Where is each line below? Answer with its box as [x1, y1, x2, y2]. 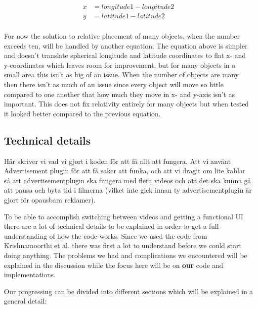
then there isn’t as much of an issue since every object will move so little [4, 79, 224, 90]
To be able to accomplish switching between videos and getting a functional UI [4, 211, 243, 221]
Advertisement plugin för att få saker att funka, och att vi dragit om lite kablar [4, 165, 246, 176]
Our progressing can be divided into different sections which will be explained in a [4, 286, 253, 296]
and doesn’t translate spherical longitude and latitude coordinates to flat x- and [4, 50, 246, 60]
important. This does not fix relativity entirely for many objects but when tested [4, 99, 249, 109]
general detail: [4, 296, 47, 306]
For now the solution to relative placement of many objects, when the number [4, 31, 240, 41]
